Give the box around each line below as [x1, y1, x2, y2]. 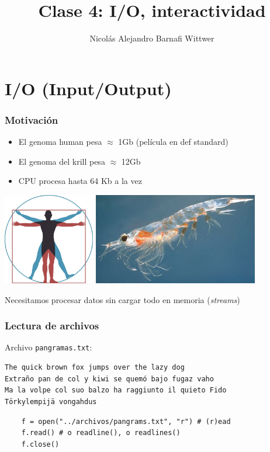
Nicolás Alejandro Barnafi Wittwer [89, 32, 214, 44]
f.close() [21, 440, 60, 448]
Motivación [5, 112, 58, 127]
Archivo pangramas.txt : [5, 341, 92, 353]
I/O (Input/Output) [5, 76, 172, 100]
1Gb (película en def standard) [118, 135, 229, 148]
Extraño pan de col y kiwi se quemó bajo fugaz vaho [5, 374, 214, 383]
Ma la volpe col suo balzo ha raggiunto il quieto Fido [5, 386, 227, 395]
